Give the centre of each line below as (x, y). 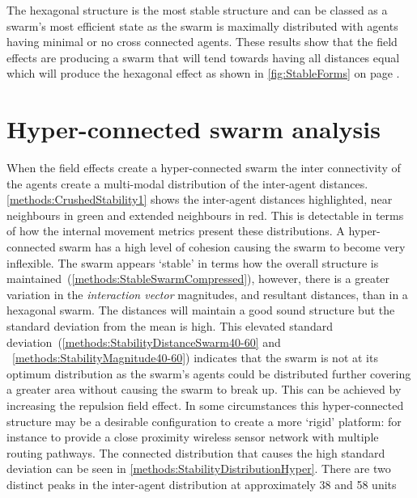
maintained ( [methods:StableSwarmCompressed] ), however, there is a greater (198, 279)
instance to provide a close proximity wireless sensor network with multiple (193, 437)
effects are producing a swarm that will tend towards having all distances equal (203, 57)
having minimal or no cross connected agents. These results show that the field (202, 42)
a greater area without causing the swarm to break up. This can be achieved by (204, 389)
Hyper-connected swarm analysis (194, 129)
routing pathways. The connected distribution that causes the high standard (196, 452)
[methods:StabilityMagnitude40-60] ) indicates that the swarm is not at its (195, 358)
